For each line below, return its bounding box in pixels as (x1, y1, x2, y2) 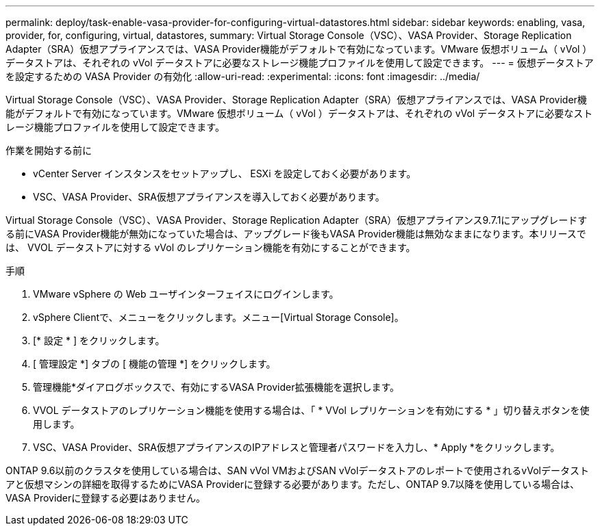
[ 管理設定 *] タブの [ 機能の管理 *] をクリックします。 (33, 358, 276, 370)
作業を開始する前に (5, 144, 92, 156)
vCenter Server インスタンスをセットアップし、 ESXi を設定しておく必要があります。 (33, 168, 416, 179)
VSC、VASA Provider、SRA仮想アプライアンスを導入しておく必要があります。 (33, 191, 385, 203)
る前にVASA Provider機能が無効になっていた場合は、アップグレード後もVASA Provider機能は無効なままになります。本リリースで (5, 228, 586, 239)
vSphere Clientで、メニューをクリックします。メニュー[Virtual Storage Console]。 (33, 311, 404, 323)
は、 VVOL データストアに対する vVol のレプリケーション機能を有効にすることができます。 (5, 242, 416, 253)
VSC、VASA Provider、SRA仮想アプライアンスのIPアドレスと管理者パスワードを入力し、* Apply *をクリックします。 (33, 441, 560, 453)
